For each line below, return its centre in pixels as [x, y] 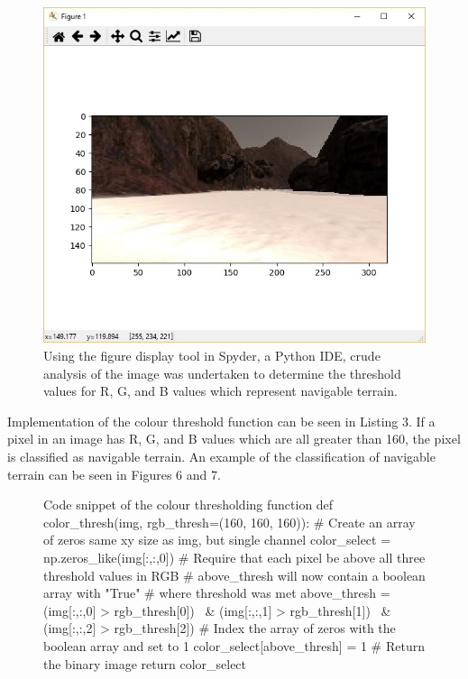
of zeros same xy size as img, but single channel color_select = [217, 540]
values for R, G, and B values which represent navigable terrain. [220, 391]
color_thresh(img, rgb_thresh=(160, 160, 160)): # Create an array [229, 522]
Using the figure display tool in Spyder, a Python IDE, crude [212, 356]
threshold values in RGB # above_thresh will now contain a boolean [234, 575]
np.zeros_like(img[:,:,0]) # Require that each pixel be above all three [234, 558]
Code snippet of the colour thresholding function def [188, 505]
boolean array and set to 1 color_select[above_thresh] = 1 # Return [234, 645]
